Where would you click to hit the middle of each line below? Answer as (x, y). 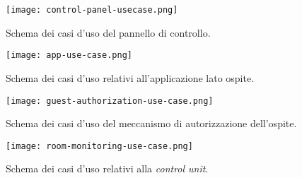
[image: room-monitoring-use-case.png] (99, 146)
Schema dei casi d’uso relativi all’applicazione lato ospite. (130, 77)
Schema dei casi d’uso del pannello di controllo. (108, 32)
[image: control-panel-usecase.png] (92, 10)
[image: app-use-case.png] (69, 55)
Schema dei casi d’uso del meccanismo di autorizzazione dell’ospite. (151, 123)
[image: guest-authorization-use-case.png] (110, 101)
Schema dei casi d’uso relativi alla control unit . (107, 168)
